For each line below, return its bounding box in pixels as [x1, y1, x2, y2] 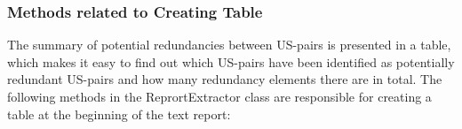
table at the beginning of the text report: [7, 104, 231, 123]
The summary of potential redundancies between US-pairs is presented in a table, [7, 35, 451, 54]
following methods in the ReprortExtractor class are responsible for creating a [7, 87, 432, 105]
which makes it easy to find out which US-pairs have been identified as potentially [7, 52, 455, 71]
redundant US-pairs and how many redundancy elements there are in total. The [7, 70, 442, 88]
